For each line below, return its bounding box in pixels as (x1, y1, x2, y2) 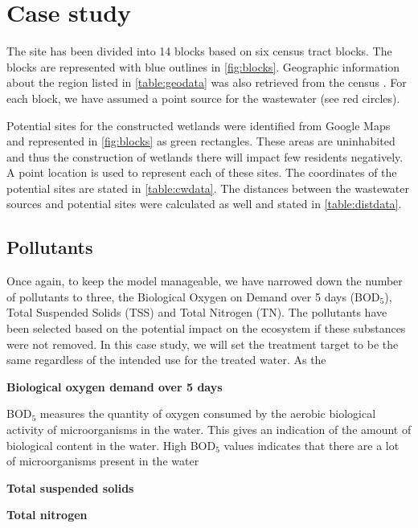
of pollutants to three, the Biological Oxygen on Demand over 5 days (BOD (6, 288, 380, 305)
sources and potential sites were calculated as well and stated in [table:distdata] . (6, 195, 402, 212)
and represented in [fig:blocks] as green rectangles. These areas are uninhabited (6, 133, 395, 149)
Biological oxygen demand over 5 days (6, 378, 223, 395)
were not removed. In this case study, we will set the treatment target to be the (6, 335, 399, 352)
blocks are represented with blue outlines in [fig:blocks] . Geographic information (6, 58, 400, 75)
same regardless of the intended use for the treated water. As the (6, 351, 326, 368)
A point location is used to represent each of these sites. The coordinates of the (6, 164, 397, 181)
